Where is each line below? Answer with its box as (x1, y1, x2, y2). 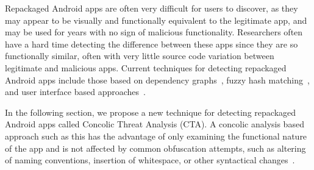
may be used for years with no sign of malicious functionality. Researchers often (5, 26, 303, 38)
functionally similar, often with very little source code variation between (5, 49, 274, 62)
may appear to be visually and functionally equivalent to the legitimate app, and (5, 13, 307, 26)
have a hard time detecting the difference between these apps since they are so (5, 37, 298, 50)
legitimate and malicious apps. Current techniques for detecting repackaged (5, 61, 287, 74)
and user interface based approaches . (5, 85, 146, 98)
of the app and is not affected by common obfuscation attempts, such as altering (5, 141, 306, 154)
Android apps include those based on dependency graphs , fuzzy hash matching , (5, 73, 310, 86)
